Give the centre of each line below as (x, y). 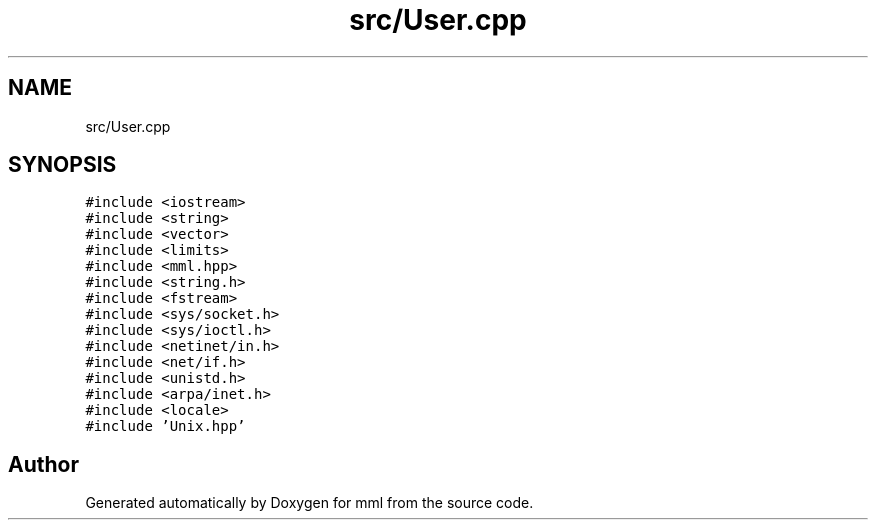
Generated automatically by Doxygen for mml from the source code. (309, 503)
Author (43, 464)
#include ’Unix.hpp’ (165, 426)
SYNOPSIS (62, 165)
